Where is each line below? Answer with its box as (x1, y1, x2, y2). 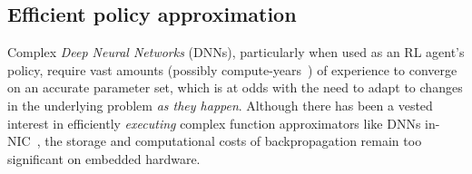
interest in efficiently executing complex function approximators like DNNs (7, 113, 421, 132)
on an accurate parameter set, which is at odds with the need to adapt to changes (7, 78, 463, 97)
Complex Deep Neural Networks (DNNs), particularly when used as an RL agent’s (7, 43, 465, 62)
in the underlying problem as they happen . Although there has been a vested (7, 95, 433, 114)
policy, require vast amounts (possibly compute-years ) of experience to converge (7, 60, 457, 79)
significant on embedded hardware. (7, 149, 201, 168)
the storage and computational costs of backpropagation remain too (44, 131, 422, 150)
